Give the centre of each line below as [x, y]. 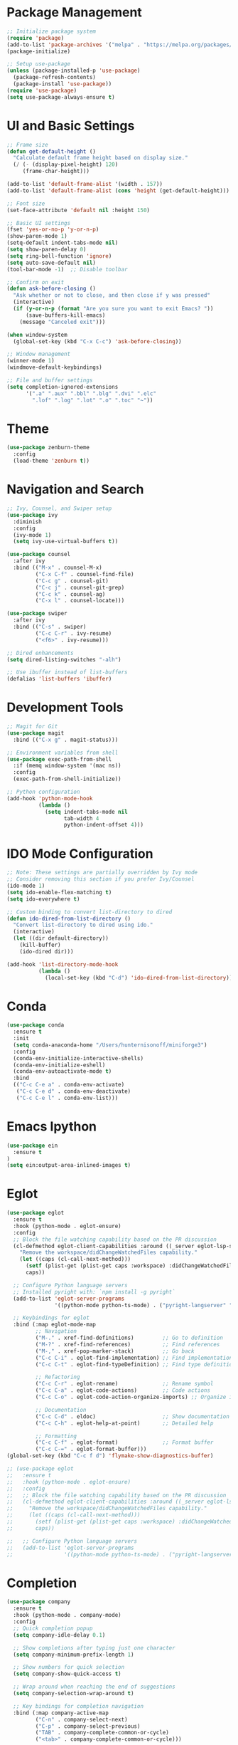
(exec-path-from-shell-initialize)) [67, 779]
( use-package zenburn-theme [48, 448]
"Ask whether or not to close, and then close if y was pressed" [112, 295]
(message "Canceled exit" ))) [63, 322]
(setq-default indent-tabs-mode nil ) [63, 243]
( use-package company [39, 1602]
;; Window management [39, 354]
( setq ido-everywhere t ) [43, 899]
